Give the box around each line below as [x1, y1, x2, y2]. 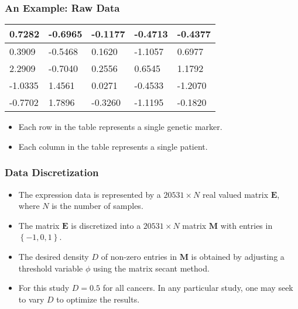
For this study [18, 281, 70, 294]
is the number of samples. [52, 200, 143, 212]
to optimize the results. [56, 293, 140, 305]
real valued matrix [203, 188, 269, 200]
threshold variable [18, 262, 83, 274]
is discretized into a [71, 219, 141, 231]
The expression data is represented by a [18, 188, 161, 200]
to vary [18, 293, 44, 305]
